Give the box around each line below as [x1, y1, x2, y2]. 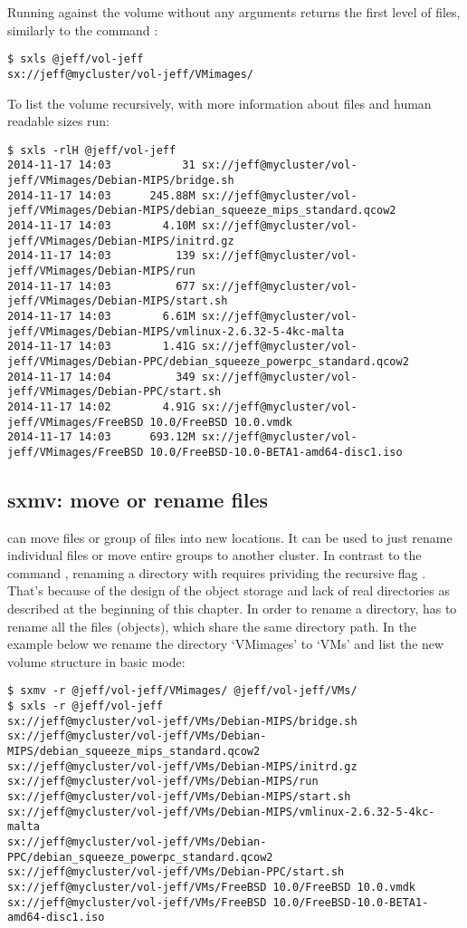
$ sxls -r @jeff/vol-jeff [7, 700, 163, 713]
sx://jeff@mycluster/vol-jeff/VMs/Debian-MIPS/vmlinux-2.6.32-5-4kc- [7, 805, 435, 818]
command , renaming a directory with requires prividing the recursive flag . [7, 563, 426, 582]
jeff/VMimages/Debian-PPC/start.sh [7, 385, 222, 399]
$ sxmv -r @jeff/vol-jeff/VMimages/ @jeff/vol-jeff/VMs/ [7, 684, 357, 698]
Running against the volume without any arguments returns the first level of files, [7, 3, 461, 21]
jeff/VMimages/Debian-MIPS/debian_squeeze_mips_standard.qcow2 [7, 204, 396, 217]
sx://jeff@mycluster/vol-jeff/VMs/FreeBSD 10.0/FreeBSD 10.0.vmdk [7, 880, 416, 894]
